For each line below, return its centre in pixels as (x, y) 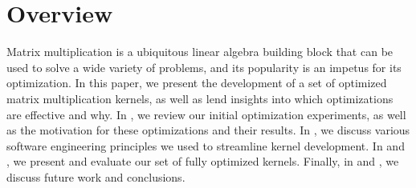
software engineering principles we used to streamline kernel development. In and (206, 145)
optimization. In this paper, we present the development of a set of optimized (197, 83)
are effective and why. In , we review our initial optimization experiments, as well (206, 114)
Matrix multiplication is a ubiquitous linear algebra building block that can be (200, 52)
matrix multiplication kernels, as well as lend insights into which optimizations (200, 98)
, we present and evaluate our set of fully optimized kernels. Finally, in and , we (203, 161)
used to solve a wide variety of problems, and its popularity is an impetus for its (204, 67)
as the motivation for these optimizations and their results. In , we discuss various (208, 130)
